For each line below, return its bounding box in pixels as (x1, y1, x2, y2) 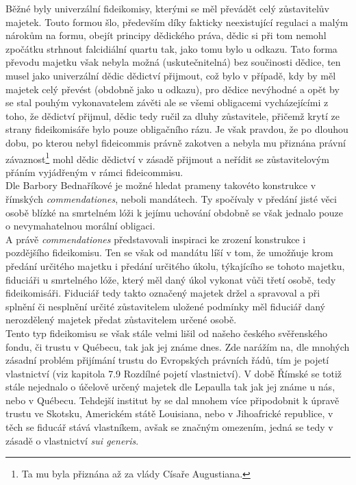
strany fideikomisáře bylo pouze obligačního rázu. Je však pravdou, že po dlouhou (5, 122, 348, 136)
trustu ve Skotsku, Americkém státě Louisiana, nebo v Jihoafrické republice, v (5, 406, 333, 421)
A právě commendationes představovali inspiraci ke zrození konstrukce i (5, 232, 306, 246)
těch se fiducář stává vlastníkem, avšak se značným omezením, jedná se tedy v (5, 420, 333, 434)
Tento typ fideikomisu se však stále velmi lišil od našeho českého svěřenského (5, 325, 328, 340)
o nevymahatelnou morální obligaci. (5, 219, 155, 233)
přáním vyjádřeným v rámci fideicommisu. (5, 164, 183, 179)
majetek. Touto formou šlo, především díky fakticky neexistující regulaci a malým (5, 14, 348, 29)
